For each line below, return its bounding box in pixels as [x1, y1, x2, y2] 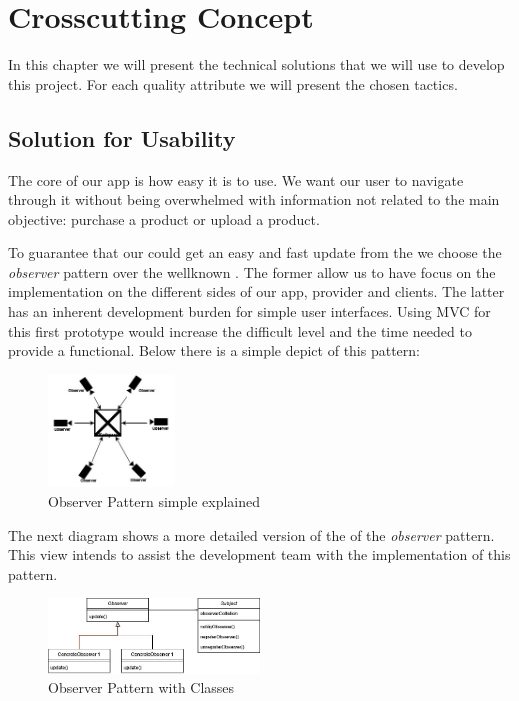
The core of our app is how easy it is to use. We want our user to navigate [8, 169, 464, 190]
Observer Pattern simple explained [48, 491, 261, 512]
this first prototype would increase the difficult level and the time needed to [8, 320, 472, 341]
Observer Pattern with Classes [48, 677, 235, 698]
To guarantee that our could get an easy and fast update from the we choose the [8, 242, 502, 263]
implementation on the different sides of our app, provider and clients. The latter [8, 281, 505, 302]
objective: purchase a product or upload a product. [8, 208, 320, 229]
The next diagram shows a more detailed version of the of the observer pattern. [8, 524, 495, 545]
